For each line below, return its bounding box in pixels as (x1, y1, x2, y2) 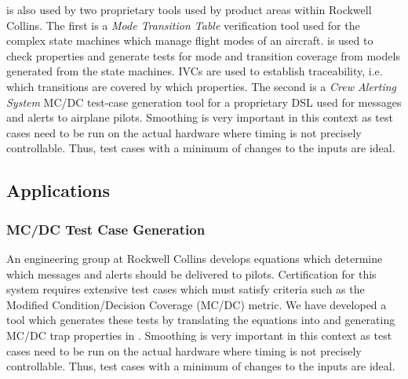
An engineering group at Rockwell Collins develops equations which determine (6, 250, 383, 266)
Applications (6, 178, 111, 202)
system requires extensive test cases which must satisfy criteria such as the (6, 281, 365, 297)
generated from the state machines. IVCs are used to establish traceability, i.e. (6, 63, 383, 79)
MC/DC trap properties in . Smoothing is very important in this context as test (6, 326, 392, 343)
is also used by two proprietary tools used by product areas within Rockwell (6, 2, 372, 17)
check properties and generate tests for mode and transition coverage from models (6, 47, 400, 64)
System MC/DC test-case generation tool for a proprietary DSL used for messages (6, 93, 402, 110)
